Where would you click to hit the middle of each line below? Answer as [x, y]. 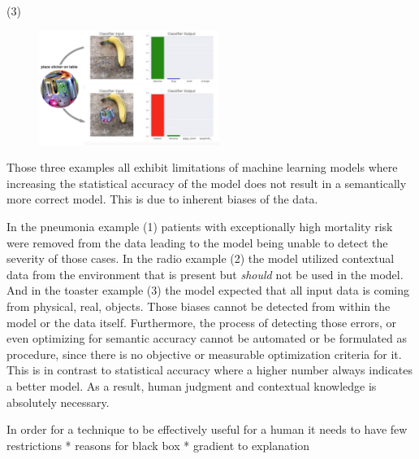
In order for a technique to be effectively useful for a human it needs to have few [207, 429]
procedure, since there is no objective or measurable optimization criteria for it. [204, 354]
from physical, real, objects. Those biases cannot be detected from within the [199, 306]
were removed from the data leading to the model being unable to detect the [197, 242]
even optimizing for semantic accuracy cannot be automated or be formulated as [207, 338]
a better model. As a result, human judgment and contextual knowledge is [192, 385]
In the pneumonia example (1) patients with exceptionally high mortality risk [200, 226]
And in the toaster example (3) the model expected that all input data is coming [208, 290]
